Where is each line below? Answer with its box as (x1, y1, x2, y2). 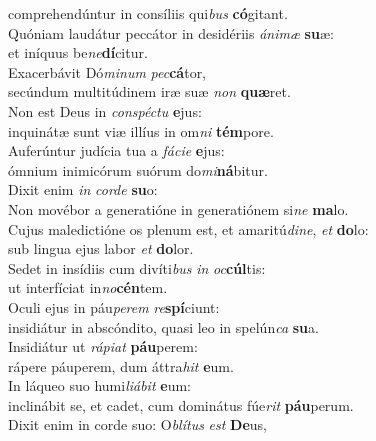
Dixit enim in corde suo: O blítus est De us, (8, 414, 267, 435)
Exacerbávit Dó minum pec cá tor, (8, 61, 207, 82)
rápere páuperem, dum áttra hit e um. (8, 355, 234, 376)
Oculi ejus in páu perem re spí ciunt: (8, 296, 220, 317)
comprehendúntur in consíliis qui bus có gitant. (8, 3, 288, 23)
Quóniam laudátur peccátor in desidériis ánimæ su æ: (8, 22, 334, 43)
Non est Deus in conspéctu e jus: (8, 100, 202, 121)
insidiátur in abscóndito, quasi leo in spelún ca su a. (8, 316, 319, 337)
